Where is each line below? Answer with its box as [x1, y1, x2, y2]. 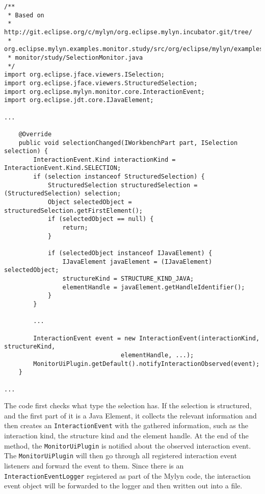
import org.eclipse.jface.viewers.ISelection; [4, 71, 165, 79]
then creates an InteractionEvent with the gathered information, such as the [4, 420, 248, 431]
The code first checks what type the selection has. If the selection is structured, [4, 400, 252, 411]
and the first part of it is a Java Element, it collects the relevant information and [4, 410, 257, 421]
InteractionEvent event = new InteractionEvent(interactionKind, [33, 334, 260, 342]
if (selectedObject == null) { [47, 215, 154, 223]
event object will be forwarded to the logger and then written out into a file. [4, 480, 243, 491]
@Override [18, 130, 52, 138]
